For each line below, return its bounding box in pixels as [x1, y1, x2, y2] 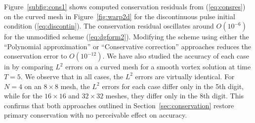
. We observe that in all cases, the [20, 71, 123, 81]
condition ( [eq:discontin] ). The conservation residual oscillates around [4, 21, 214, 31]
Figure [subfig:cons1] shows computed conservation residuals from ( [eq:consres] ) [4, 1, 246, 11]
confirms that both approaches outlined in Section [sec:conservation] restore [4, 100, 234, 110]
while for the [4, 91, 42, 101]
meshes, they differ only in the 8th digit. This [105, 91, 244, 101]
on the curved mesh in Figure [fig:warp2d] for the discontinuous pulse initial [4, 11, 235, 21]
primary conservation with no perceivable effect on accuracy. [4, 110, 187, 120]
